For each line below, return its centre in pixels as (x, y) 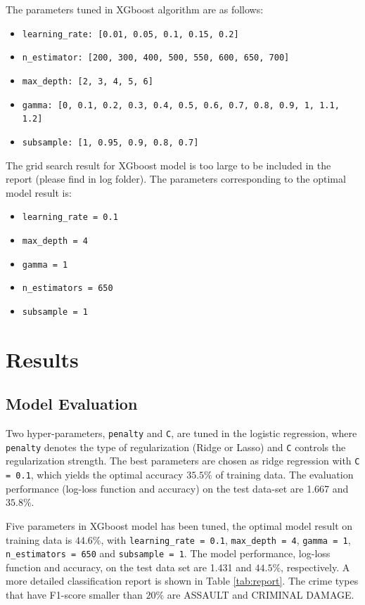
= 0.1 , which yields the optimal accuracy (95, 475)
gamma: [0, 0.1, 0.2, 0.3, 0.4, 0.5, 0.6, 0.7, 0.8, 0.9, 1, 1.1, (181, 105)
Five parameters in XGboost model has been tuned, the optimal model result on (179, 525)
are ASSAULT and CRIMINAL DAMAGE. (261, 595)
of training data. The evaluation (284, 475)
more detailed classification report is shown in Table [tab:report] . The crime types (182, 581)
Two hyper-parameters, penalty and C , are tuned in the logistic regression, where (181, 433)
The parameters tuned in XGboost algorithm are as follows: (135, 9)
